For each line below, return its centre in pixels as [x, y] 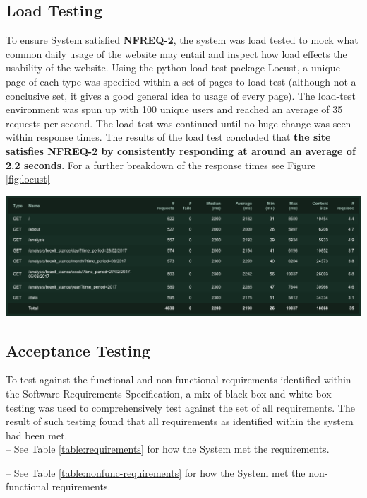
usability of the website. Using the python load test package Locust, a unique [173, 68]
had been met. [37, 435]
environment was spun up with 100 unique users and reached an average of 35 [174, 109]
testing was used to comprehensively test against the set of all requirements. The [180, 407]
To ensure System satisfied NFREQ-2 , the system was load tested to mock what [182, 40]
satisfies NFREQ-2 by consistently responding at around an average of [181, 150]
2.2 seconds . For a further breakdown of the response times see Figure [161, 164]
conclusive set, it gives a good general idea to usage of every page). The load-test [181, 95]
